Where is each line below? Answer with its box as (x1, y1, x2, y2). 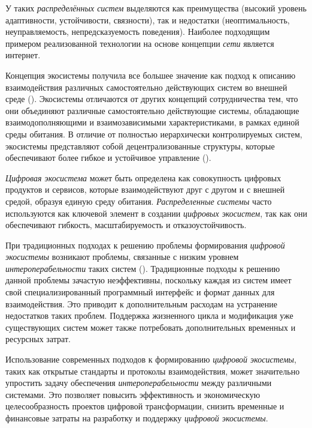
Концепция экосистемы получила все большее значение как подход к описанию (5, 68, 296, 81)
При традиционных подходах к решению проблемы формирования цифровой (5, 238, 285, 251)
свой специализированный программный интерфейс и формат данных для (5, 286, 275, 298)
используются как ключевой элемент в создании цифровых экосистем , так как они (5, 206, 307, 219)
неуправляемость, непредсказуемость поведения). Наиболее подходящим (5, 25, 270, 38)
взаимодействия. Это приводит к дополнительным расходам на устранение (5, 297, 278, 310)
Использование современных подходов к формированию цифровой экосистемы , (5, 353, 296, 366)
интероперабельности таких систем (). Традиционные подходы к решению (5, 262, 280, 274)
